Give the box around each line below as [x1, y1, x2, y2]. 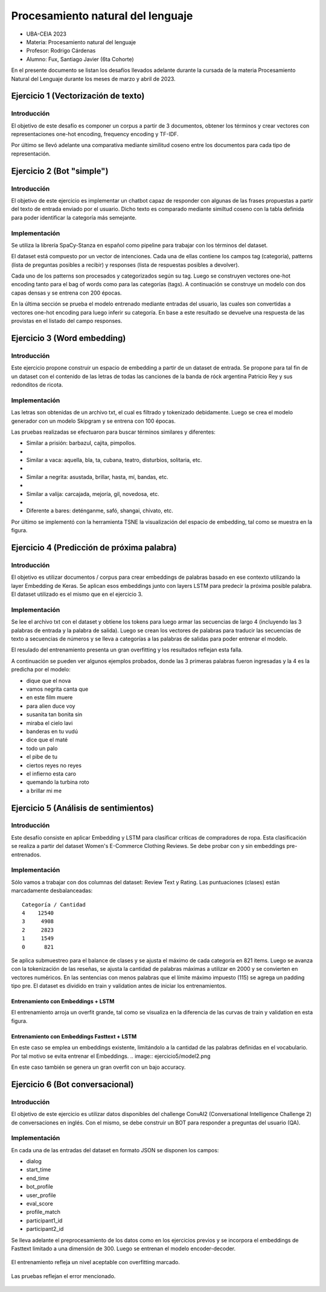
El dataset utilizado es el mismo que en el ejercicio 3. [11, 590, 143, 598]
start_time [26, 1166, 51, 1173]
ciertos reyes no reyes [26, 762, 81, 769]
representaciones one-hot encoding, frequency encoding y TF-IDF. [11, 131, 179, 138]
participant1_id [26, 1216, 63, 1224]
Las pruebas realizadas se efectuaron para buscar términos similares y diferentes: [11, 428, 216, 436]
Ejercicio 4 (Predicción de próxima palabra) [11, 543, 177, 553]
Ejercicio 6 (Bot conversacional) [11, 1079, 134, 1089]
